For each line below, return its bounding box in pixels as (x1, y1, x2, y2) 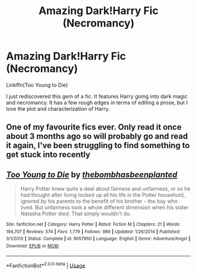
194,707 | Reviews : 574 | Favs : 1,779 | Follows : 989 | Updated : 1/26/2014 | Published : (6, 229, 181, 235)
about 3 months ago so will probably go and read (6, 131, 188, 141)
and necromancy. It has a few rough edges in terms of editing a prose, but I (6, 99, 188, 106)
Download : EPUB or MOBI (6, 243, 59, 249)
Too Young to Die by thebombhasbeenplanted (6, 169, 178, 179)
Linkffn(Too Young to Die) (6, 81, 69, 89)
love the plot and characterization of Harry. (6, 105, 110, 112)
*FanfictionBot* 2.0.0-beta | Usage (6, 261, 86, 269)
